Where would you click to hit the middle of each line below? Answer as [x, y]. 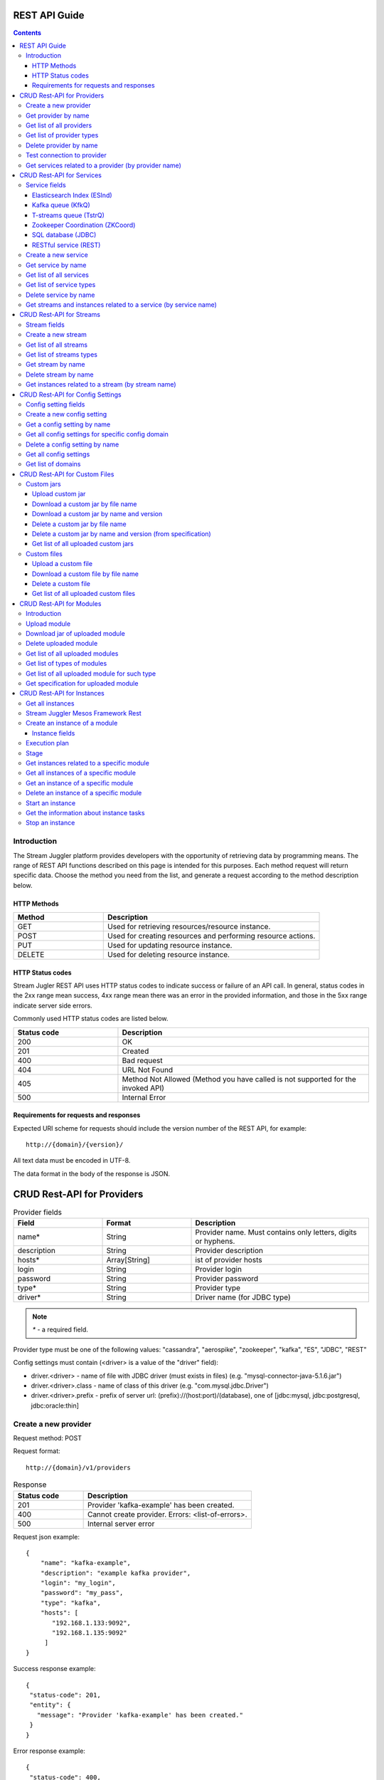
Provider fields [38, 1212]
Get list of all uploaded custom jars [83, 544]
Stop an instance [50, 823]
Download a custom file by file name [85, 574]
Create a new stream [56, 335]
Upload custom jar [59, 494]
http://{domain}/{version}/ [75, 1145]
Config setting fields [55, 404]
